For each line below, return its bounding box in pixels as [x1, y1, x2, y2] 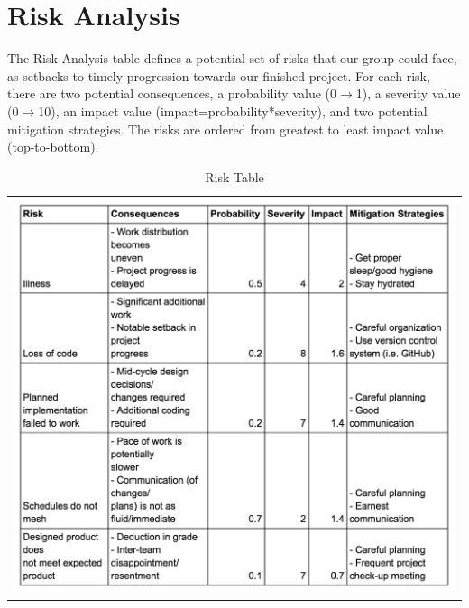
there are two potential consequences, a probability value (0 [7, 84, 337, 103]
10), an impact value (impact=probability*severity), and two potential [38, 101, 428, 120]
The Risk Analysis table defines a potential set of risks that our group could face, [7, 49, 457, 68]
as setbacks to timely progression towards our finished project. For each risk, [7, 66, 430, 85]
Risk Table [205, 167, 264, 186]
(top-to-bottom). [7, 137, 99, 156]
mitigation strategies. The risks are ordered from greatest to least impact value [7, 119, 444, 138]
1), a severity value [355, 84, 461, 103]
